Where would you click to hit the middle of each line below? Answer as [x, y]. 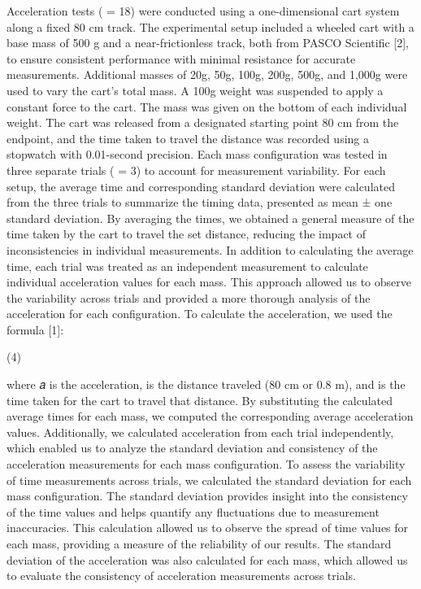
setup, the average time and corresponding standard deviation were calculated [201, 186]
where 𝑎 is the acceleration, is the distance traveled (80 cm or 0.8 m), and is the [206, 384]
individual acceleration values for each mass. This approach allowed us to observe [209, 282]
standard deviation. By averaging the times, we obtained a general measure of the [210, 218]
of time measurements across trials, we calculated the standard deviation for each [209, 480]
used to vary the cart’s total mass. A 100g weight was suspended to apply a [195, 90]
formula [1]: [35, 329]
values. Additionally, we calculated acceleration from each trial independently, [200, 432]
